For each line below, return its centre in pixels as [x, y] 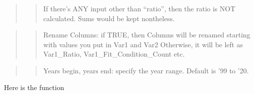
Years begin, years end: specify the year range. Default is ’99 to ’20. [146, 70]
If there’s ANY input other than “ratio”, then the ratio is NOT [139, 8]
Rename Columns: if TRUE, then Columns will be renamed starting [147, 35]
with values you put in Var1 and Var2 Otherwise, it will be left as [143, 44]
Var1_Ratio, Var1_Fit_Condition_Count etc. [114, 54]
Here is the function [34, 87]
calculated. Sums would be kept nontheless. [109, 18]
